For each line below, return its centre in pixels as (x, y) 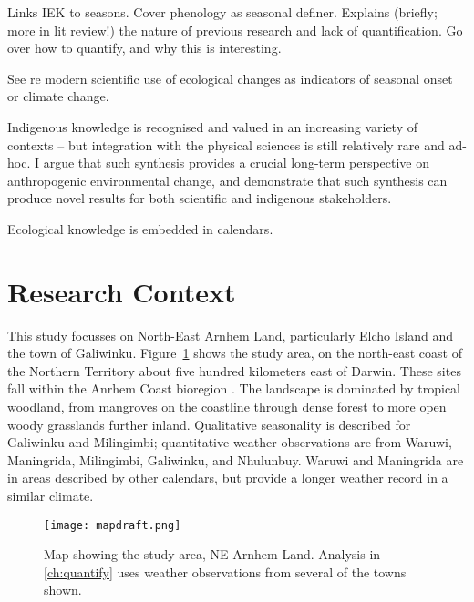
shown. (63, 590)
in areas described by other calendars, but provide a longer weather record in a (228, 478)
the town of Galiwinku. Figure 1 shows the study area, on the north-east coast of (235, 353)
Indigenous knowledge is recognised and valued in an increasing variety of (212, 126)
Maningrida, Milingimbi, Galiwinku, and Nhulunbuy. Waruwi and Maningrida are (236, 459)
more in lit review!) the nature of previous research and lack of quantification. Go (235, 30)
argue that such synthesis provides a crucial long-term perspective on (237, 163)
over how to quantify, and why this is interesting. (144, 48)
